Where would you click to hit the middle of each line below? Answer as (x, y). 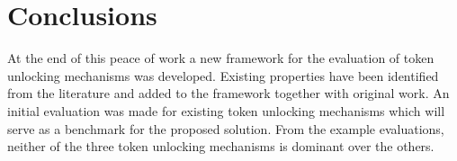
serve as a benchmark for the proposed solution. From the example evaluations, (226, 128)
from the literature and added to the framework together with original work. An (228, 93)
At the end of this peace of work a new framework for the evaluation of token (221, 58)
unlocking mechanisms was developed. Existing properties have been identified (223, 75)
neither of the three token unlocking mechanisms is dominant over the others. (221, 146)
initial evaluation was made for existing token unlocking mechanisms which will (226, 110)
